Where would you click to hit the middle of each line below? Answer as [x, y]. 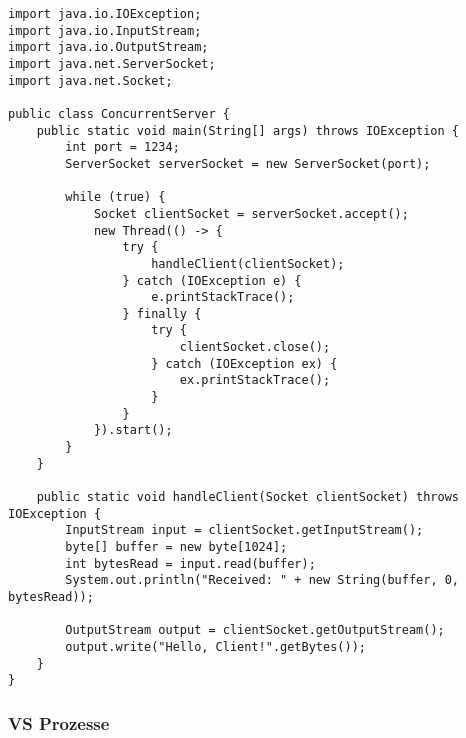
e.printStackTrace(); [223, 297]
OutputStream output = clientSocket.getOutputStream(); [255, 630]
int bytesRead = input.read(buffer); [190, 563]
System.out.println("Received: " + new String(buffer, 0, [262, 580]
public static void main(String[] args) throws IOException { [248, 130]
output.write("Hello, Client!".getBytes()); [215, 646]
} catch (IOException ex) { [244, 363]
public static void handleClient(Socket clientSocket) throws [248, 497]
